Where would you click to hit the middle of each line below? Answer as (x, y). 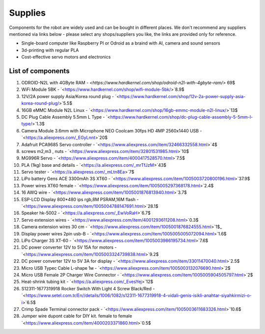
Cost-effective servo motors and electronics (66, 57)
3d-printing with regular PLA (50, 50)
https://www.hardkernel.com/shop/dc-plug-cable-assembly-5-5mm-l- (181, 117)
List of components (39, 71)
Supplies (27, 13)
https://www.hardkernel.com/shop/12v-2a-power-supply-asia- (182, 96)
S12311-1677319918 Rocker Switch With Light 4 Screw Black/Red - (88, 288)
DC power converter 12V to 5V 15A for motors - (69, 247)
